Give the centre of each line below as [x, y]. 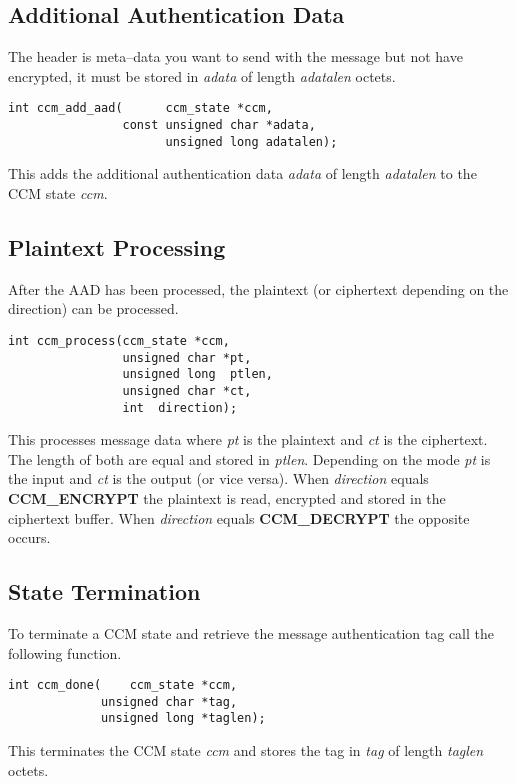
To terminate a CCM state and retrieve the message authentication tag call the [251, 632]
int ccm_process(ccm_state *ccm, [119, 340]
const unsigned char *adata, [219, 125]
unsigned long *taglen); [183, 718]
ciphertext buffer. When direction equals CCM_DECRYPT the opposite [239, 517]
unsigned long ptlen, [197, 374]
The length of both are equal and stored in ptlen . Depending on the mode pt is [249, 458]
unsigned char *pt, [187, 357]
